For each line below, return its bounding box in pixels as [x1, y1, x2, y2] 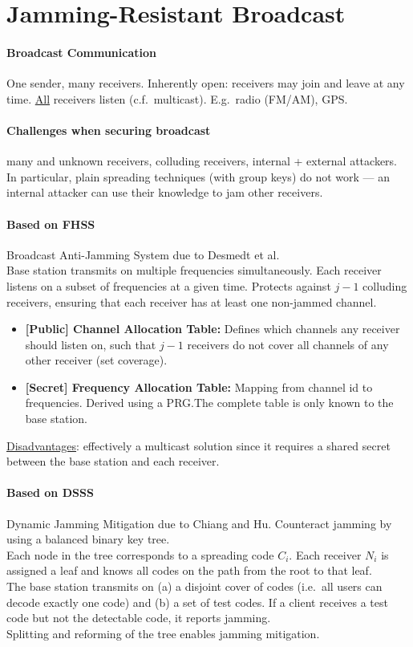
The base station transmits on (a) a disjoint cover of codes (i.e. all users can [6, 578, 383, 595]
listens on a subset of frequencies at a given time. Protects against [6, 277, 331, 294]
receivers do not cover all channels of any [187, 336, 389, 352]
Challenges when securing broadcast [6, 121, 211, 138]
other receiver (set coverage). [25, 352, 168, 368]
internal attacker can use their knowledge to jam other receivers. [6, 184, 323, 201]
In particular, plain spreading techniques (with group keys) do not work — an [6, 168, 391, 185]
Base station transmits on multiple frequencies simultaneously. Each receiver [6, 262, 382, 279]
